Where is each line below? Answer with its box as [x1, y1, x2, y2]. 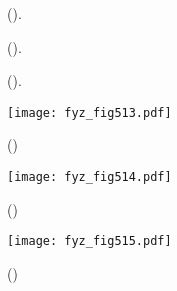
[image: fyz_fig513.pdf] [7, 105, 172, 120]
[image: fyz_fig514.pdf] [7, 170, 172, 185]
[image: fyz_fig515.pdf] [7, 234, 172, 249]
